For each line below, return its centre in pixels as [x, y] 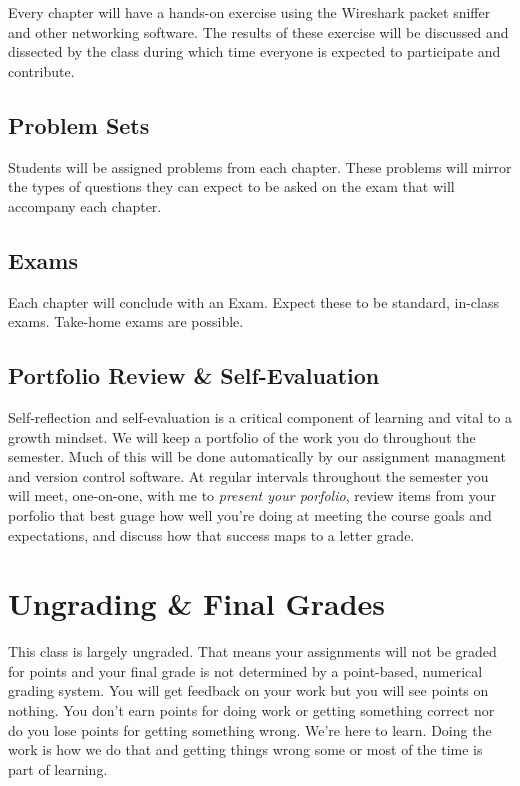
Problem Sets [79, 124]
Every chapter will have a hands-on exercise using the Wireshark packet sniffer [249, 12]
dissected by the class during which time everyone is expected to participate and [254, 51]
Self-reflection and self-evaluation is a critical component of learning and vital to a [260, 416]
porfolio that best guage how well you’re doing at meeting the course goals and [250, 514]
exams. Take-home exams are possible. [126, 321]
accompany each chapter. [85, 205]
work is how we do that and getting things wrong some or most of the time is [245, 749]
